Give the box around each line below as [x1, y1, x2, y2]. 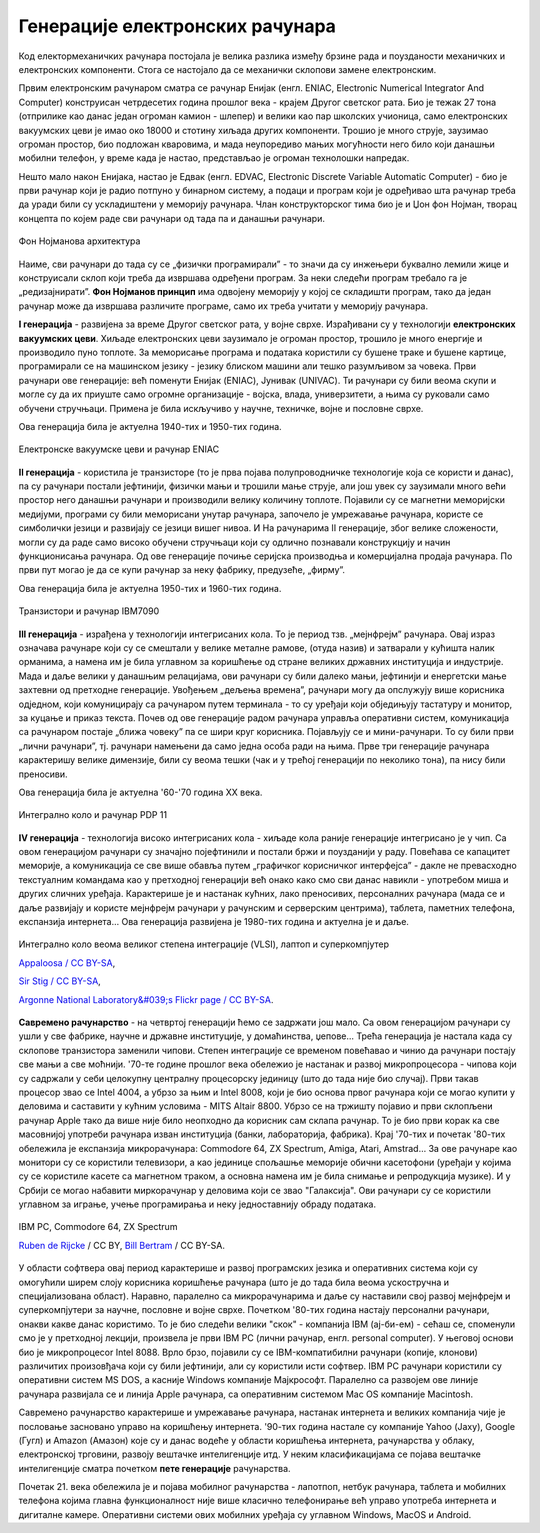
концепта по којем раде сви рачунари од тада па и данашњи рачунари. [18, 212, 325, 224]
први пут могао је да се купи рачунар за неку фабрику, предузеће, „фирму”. [18, 564, 345, 576]
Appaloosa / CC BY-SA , [18, 956, 116, 969]
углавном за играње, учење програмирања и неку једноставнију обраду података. [18, 1198, 377, 1210]
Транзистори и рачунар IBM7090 [18, 605, 160, 617]
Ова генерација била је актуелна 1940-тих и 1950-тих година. [18, 420, 282, 432]
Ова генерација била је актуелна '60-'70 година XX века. [18, 786, 263, 798]
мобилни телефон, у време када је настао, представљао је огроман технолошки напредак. [18, 152, 410, 164]
